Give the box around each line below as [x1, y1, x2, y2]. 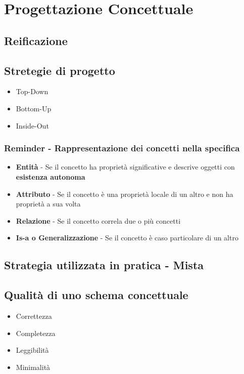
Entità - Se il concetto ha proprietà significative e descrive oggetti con [16, 161, 235, 172]
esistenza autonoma [16, 171, 85, 182]
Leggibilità [16, 345, 49, 355]
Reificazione [4, 32, 68, 48]
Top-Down [16, 86, 48, 97]
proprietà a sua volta [16, 198, 81, 209]
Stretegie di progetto [4, 62, 115, 78]
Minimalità [16, 361, 51, 372]
